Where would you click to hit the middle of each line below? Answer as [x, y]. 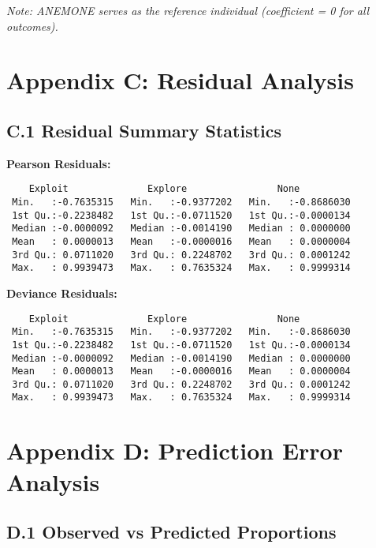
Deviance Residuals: [62, 293]
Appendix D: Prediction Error [175, 450]
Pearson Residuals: [59, 163]
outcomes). [32, 26]
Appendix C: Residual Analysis [180, 80]
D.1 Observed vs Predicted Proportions [171, 532]
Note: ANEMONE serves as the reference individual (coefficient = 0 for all [188, 10]
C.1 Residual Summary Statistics [144, 130]
